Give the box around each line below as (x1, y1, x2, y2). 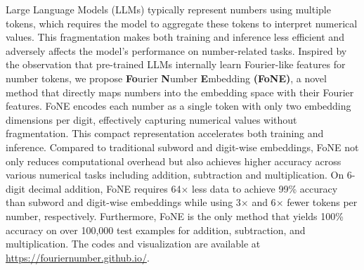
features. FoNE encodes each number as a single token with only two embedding (6, 98, 351, 113)
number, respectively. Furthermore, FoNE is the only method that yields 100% (6, 208, 344, 223)
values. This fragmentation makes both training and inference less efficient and (6, 30, 344, 44)
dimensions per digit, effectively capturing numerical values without (6, 112, 297, 127)
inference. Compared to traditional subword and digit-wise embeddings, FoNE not (6, 139, 359, 154)
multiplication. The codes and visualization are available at (6, 236, 261, 251)
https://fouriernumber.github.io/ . (6, 250, 150, 264)
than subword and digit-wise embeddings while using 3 (6, 195, 241, 210)
